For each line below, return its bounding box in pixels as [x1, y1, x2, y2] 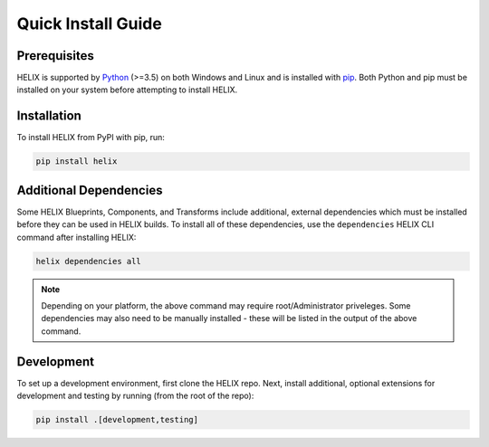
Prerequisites [16, 48, 94, 63]
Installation [16, 109, 81, 124]
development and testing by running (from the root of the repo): [16, 390, 254, 402]
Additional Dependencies [16, 182, 163, 198]
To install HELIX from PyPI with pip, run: [16, 132, 165, 143]
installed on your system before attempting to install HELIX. [16, 84, 238, 95]
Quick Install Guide [16, 14, 162, 33]
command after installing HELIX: [16, 232, 137, 243]
